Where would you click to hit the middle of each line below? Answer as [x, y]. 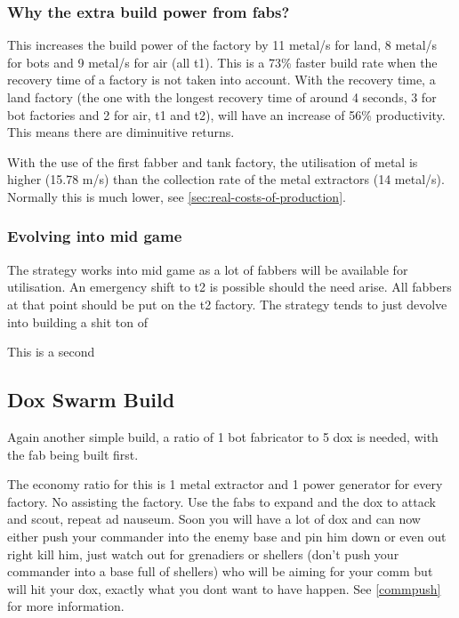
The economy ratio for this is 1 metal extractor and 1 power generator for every [225, 484]
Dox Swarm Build [91, 400]
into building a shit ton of [78, 321]
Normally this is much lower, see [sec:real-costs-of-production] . [177, 196]
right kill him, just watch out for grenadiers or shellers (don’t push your [203, 554]
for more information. [66, 606]
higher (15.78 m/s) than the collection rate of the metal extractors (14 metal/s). [226, 179]
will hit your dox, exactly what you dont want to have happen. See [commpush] [224, 588]
